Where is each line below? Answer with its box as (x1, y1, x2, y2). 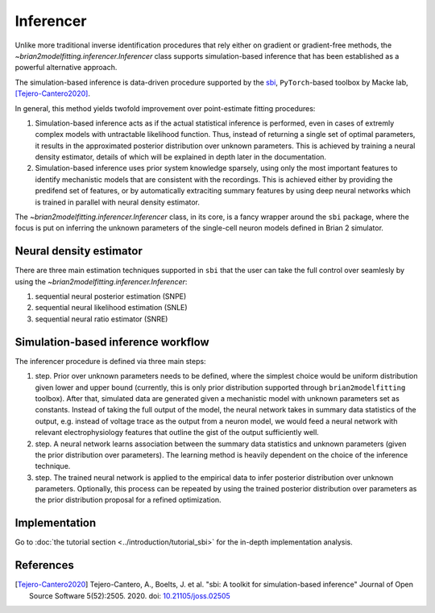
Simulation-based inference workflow (14, 335, 209, 349)
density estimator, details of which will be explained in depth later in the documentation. (35, 152, 326, 162)
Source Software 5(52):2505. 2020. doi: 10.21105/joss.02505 (29, 590, 231, 600)
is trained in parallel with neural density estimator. (35, 197, 201, 207)
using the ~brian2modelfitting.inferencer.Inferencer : (14, 276, 188, 286)
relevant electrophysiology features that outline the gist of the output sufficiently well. (35, 428, 320, 437)
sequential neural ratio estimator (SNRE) (35, 314, 168, 324)
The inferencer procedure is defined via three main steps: (14, 356, 206, 366)
